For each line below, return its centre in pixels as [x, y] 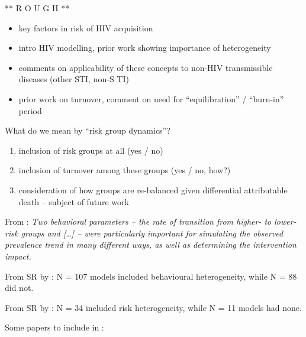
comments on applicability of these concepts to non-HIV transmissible [146, 67]
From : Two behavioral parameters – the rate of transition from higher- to [138, 221]
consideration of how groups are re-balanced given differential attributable [153, 189]
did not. [19, 288]
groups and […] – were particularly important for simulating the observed [152, 233]
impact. [18, 256]
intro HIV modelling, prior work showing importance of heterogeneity [145, 48]
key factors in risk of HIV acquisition [86, 27]
